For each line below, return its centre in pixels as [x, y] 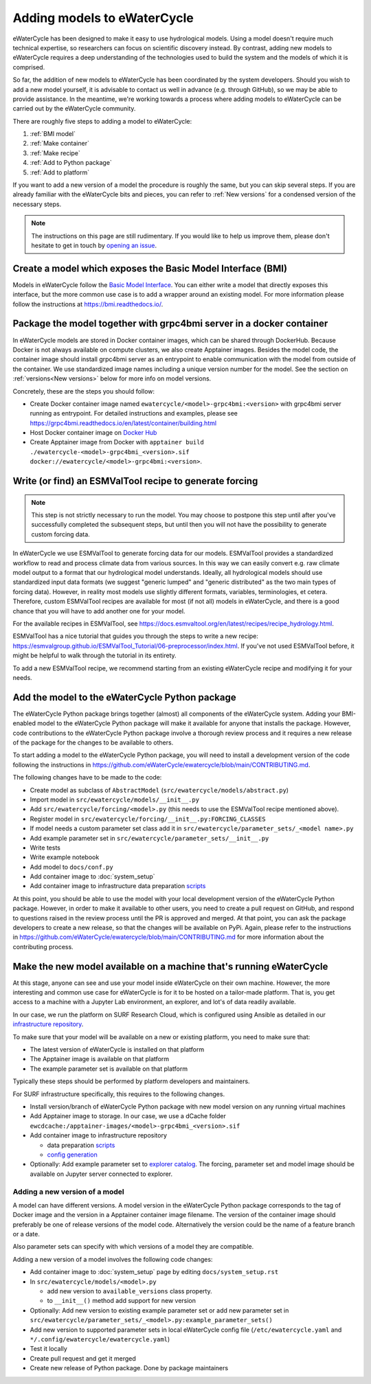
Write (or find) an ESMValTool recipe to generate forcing [135, 481]
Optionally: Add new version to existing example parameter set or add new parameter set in [159, 1310]
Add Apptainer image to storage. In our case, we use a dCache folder [128, 1116]
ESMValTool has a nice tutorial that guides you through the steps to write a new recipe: [136, 636]
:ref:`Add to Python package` [71, 163]
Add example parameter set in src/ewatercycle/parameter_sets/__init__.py [149, 838]
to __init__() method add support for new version [121, 1301]
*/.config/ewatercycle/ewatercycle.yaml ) [100, 1339]
